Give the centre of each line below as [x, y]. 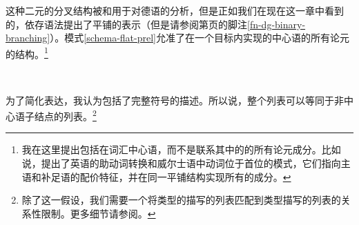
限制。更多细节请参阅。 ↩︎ [98, 213]
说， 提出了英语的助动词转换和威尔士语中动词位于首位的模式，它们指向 [181, 163]
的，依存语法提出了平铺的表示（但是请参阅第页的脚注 [126, 24]
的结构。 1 [27, 52]
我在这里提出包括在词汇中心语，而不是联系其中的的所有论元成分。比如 [181, 149]
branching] [28, 38]
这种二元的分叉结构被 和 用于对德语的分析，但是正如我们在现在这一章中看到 [175, 10]
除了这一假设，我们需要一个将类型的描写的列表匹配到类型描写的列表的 [181, 200]
